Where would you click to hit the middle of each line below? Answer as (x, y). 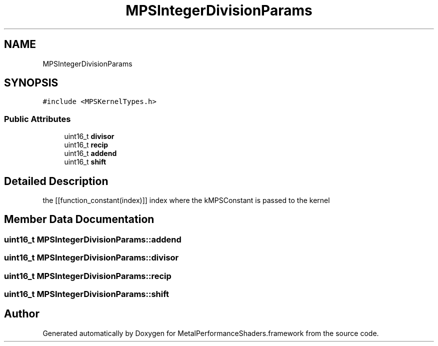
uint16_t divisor (89, 136)
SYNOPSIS (31, 83)
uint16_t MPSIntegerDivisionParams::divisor (91, 258)
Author (22, 314)
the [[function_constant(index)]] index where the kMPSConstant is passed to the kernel (186, 200)
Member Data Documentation (79, 219)
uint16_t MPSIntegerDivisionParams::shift (87, 294)
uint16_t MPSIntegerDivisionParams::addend (93, 239)
